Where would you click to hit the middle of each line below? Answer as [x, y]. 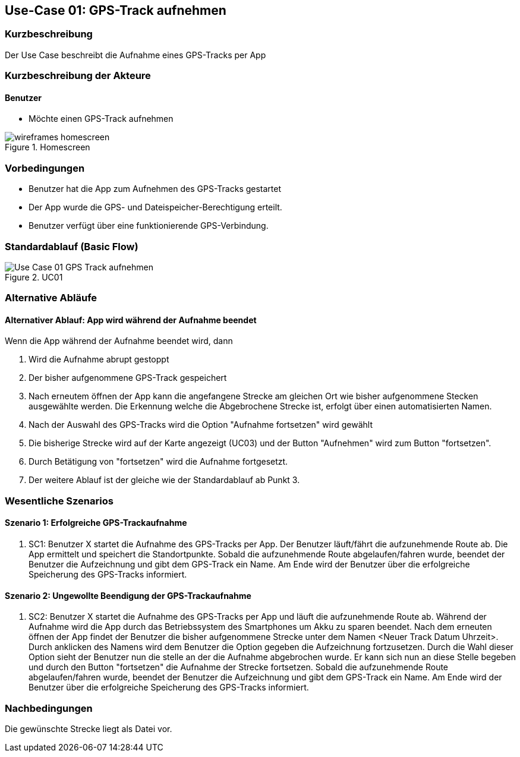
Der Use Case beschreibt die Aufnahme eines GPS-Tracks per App [135, 55]
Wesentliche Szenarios [59, 501]
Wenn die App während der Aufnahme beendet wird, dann [119, 341]
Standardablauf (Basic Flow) [72, 246]
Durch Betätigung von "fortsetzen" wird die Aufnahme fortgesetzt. [158, 462]
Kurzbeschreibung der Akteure [78, 76]
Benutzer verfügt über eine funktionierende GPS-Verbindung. [149, 226]
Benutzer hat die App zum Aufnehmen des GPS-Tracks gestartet [155, 189]
